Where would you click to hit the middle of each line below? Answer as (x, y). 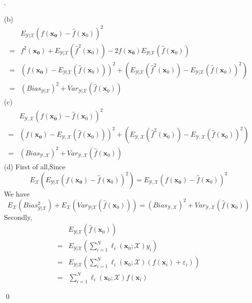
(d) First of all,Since (35, 166)
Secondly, (18, 217)
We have (17, 193)
